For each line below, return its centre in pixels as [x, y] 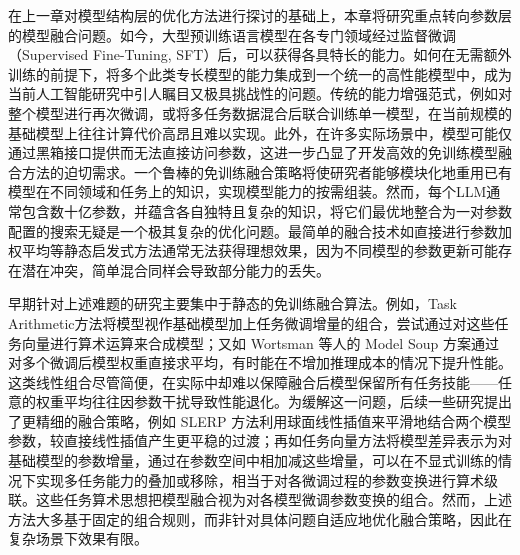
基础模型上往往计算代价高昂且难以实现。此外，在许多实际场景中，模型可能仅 [260, 132]
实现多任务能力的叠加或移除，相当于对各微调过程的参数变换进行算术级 [266, 479]
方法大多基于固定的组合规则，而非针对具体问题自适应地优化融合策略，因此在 [260, 518]
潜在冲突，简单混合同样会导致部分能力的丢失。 [175, 269]
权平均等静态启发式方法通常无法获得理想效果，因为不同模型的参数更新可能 [253, 250]
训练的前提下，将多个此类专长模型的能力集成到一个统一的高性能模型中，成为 [260, 73]
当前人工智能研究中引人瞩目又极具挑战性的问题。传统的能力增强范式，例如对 [260, 93]
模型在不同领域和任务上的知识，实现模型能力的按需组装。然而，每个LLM [247, 191]
